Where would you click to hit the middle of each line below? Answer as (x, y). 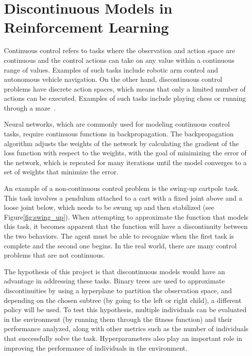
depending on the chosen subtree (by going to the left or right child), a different (123, 300)
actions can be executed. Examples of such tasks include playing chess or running (125, 98)
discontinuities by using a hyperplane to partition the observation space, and (118, 290)
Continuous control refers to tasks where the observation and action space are (119, 50)
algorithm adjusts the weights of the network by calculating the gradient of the (121, 143)
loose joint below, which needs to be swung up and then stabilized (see (109, 207)
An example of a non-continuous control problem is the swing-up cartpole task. (122, 188)
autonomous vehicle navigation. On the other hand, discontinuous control (113, 79)
